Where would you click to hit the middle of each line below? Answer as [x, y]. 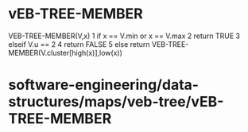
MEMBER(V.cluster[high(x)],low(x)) [66, 52]
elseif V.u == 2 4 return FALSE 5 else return [79, 44]
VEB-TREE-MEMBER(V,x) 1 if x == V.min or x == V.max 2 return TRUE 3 [124, 36]
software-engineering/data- [104, 85]
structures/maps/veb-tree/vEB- [116, 102]
